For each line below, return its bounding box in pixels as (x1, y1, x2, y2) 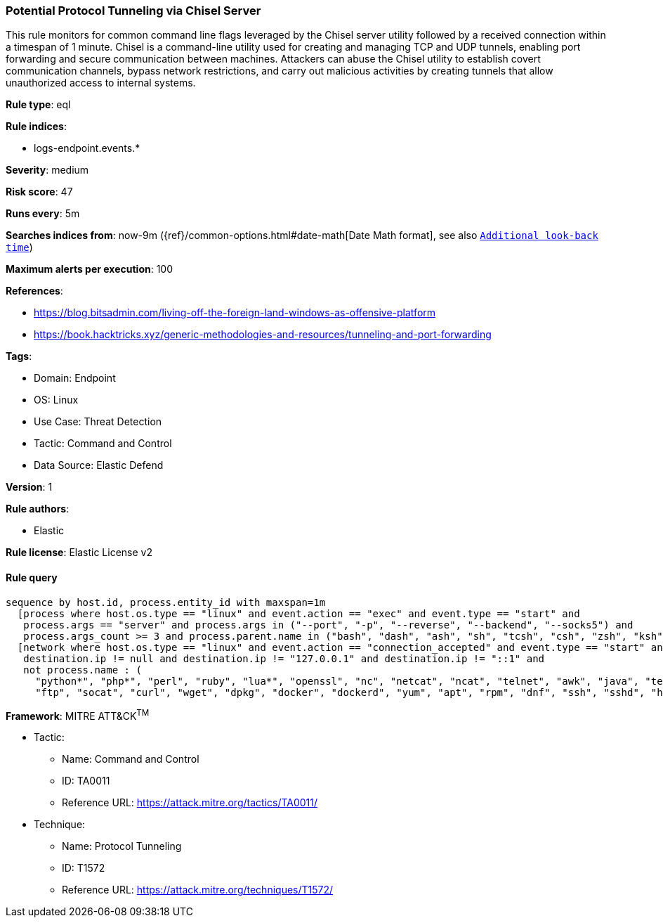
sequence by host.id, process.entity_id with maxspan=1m (6, 596, 326, 608)
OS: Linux (34, 394, 79, 406)
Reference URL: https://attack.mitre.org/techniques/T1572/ (62, 884, 334, 896)
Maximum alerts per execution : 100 (6, 263, 173, 276)
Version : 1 (6, 481, 53, 493)
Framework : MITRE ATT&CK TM (6, 707, 150, 722)
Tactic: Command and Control (34, 437, 172, 450)
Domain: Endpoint (34, 372, 116, 385)
